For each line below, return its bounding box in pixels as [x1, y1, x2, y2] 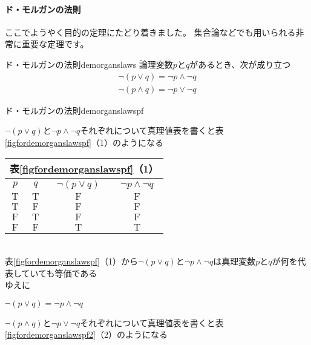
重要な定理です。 [21, 38, 89, 50]
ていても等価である [21, 266, 97, 279]
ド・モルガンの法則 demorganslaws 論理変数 [5, 57, 173, 70]
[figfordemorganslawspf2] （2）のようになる [5, 328, 168, 341]
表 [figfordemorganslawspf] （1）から [5, 255, 138, 268]
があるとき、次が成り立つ [189, 57, 291, 70]
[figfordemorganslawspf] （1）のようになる [5, 136, 163, 148]
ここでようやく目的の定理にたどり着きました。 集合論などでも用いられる [5, 25, 296, 38]
